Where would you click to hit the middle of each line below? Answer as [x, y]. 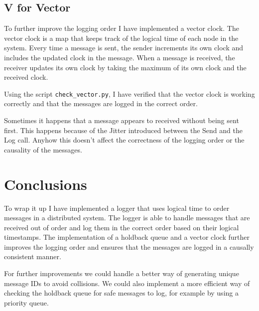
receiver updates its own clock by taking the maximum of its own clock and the [125, 67]
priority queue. [26, 302]
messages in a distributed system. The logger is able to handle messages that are [127, 218]
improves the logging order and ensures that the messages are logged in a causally [129, 246]
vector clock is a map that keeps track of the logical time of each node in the [121, 38]
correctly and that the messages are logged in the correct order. [101, 103]
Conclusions [46, 184]
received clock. [26, 77]
